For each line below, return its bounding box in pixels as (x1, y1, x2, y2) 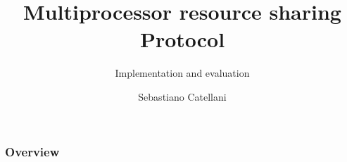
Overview (5, 142, 60, 160)
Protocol (139, 25, 225, 54)
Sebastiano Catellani (138, 89, 227, 104)
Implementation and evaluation (115, 66, 250, 80)
